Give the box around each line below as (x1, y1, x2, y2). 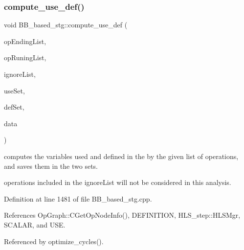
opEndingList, (4, 36, 46, 46)
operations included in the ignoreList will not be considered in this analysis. (4, 177, 231, 187)
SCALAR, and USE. (4, 219, 66, 229)
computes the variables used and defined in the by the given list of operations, (4, 151, 239, 161)
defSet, (4, 102, 24, 112)
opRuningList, (4, 52, 46, 63)
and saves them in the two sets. (4, 160, 98, 171)
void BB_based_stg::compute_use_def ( (4, 20, 128, 30)
